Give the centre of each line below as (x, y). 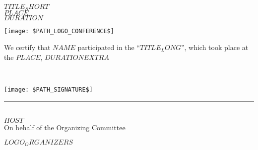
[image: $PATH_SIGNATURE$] (48, 89)
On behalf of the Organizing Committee (65, 127)
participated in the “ (109, 47)
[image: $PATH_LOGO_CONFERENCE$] (59, 31)
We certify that (27, 47)
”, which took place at (215, 47)
